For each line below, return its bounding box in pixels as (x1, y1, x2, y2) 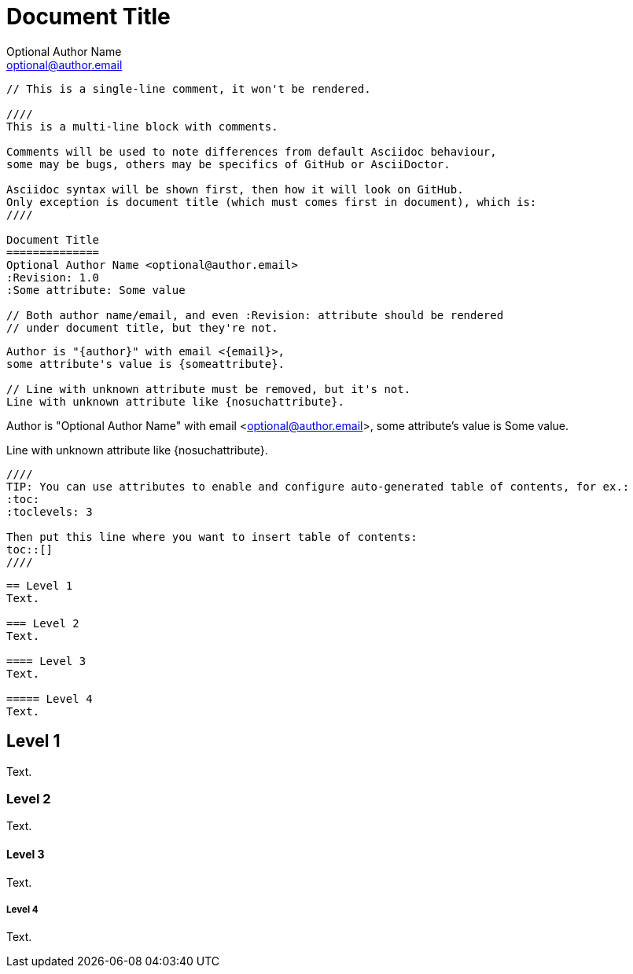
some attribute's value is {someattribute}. (6, 357, 285, 370)
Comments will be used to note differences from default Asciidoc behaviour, (6, 145, 497, 158)
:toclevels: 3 (6, 505, 93, 518)
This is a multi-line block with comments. (6, 119, 278, 133)
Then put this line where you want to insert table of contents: (6, 530, 418, 543)
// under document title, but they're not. (6, 321, 278, 334)
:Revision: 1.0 (6, 270, 100, 284)
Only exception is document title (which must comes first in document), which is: (6, 195, 537, 208)
